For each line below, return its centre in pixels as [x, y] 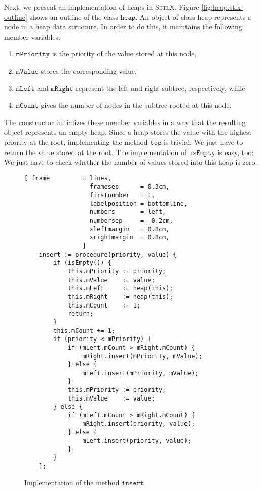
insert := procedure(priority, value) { [108, 254]
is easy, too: [236, 152]
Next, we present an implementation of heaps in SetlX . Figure [102, 7]
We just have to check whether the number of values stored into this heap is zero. [131, 162]
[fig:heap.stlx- [222, 7]
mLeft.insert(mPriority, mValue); [140, 373]
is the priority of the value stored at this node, [124, 54]
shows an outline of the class [74, 17]
